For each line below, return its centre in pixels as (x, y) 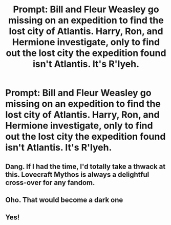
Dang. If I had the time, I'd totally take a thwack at (85, 166)
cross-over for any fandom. (50, 183)
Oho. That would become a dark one (64, 200)
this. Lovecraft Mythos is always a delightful (77, 174)
